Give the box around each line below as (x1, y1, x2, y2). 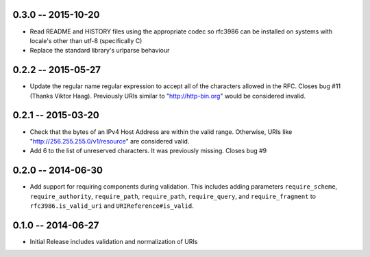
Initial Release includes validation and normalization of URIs (29, 237, 198, 245)
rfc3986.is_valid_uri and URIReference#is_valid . (29, 202, 195, 210)
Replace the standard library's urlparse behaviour (29, 46, 170, 55)
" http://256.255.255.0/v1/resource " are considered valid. (29, 137, 190, 145)
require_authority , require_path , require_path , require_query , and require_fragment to (29, 192, 317, 200)
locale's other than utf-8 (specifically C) (29, 36, 143, 44)
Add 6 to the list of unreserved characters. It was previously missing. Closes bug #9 (29, 147, 267, 155)
